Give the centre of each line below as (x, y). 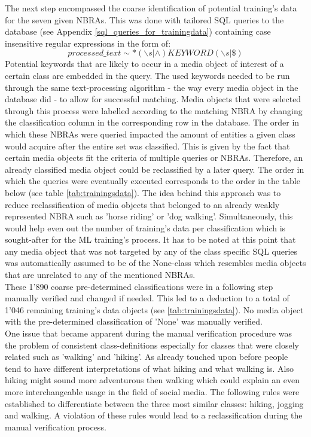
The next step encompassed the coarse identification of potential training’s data (151, 8)
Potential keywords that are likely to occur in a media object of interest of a (144, 64)
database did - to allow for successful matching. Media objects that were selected (153, 99)
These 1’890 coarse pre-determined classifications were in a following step (139, 286)
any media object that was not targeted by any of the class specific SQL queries (151, 251)
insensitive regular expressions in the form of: (88, 43)
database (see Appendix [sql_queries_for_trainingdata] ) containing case (138, 31)
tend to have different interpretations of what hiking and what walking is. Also (149, 368)
